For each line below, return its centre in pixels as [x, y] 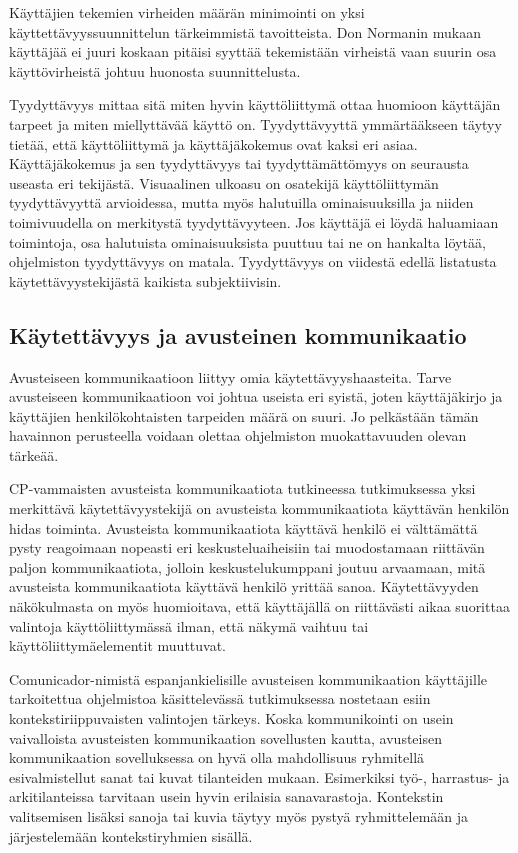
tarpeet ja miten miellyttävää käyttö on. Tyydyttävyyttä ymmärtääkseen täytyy [255, 123]
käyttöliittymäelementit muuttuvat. [118, 645]
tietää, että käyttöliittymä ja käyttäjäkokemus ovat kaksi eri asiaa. [213, 143]
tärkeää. [34, 454]
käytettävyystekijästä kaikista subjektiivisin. [145, 280]
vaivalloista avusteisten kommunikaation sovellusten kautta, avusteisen [225, 737]
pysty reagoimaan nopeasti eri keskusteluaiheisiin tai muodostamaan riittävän [247, 547]
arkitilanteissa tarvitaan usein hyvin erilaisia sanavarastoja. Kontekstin [226, 796]
